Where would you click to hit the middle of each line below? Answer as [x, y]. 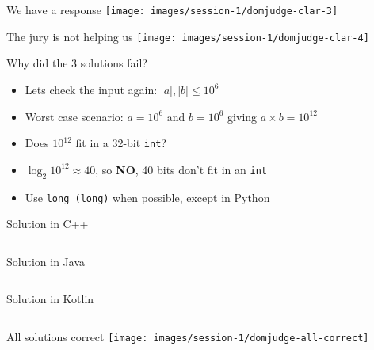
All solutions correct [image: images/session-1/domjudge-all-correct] [188, 336]
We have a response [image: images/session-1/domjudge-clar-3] [172, 10]
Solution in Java [46, 261]
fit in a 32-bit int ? [121, 143]
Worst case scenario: [74, 116]
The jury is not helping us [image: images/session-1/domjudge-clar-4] [188, 36]
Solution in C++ [48, 224]
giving [242, 116]
